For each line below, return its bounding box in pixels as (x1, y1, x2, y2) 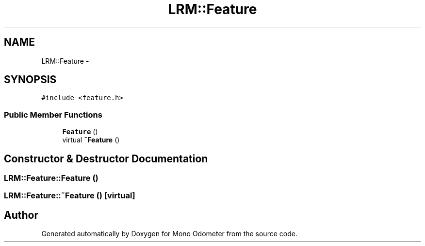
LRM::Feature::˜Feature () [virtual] (4, 191, 135, 201)
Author (4, 209, 38, 221)
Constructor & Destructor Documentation (4, 152, 208, 165)
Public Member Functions (4, 109, 102, 120)
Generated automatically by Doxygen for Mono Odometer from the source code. (41, 229, 297, 238)
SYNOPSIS (4, 73, 57, 86)
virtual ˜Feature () (62, 136, 120, 144)
